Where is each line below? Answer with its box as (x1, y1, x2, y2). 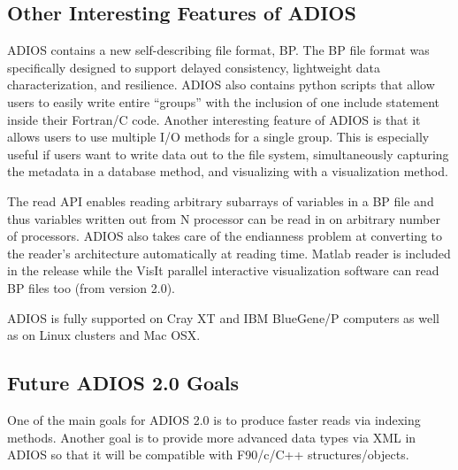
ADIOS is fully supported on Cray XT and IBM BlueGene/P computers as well (7, 308, 439, 327)
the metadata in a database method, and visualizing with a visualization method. (7, 162, 448, 181)
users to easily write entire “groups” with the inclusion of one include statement (7, 92, 440, 111)
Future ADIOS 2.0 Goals (7, 369, 239, 397)
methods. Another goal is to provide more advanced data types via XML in (7, 428, 416, 446)
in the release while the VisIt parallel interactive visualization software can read (7, 261, 439, 280)
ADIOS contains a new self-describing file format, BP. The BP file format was (7, 41, 430, 59)
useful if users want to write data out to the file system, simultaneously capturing (7, 144, 449, 163)
